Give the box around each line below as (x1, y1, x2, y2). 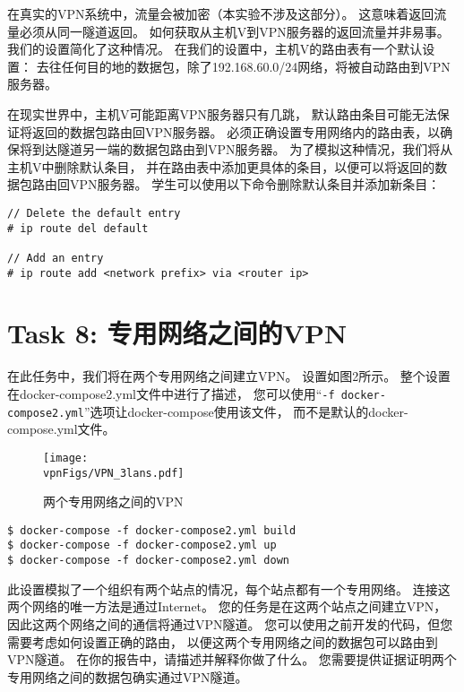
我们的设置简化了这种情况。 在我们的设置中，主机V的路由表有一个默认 (7, 39, 423, 58)
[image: (43, 451, 89, 464)
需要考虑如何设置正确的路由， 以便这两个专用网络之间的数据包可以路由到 (7, 632, 438, 651)
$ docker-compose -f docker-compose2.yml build (7, 523, 296, 537)
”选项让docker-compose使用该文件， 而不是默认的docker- (83, 402, 408, 420)
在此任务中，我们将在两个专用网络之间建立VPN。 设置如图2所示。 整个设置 (7, 367, 451, 385)
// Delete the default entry (7, 206, 181, 220)
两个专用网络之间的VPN (43, 492, 184, 511)
